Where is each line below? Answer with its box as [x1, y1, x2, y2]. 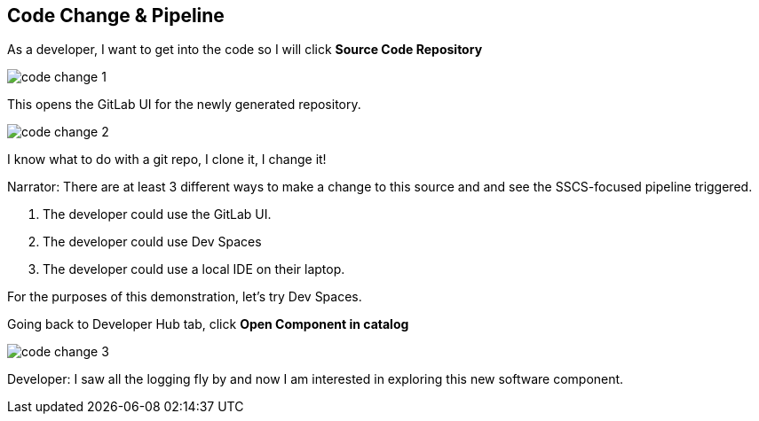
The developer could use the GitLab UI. [43, 207, 272, 222]
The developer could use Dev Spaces [43, 234, 262, 250]
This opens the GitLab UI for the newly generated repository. [7, 97, 361, 113]
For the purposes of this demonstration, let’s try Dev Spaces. [7, 289, 362, 305]
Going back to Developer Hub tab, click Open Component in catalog [7, 316, 409, 332]
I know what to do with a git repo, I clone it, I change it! [7, 152, 327, 168]
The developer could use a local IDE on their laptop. [43, 261, 345, 277]
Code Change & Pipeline [7, 4, 225, 27]
